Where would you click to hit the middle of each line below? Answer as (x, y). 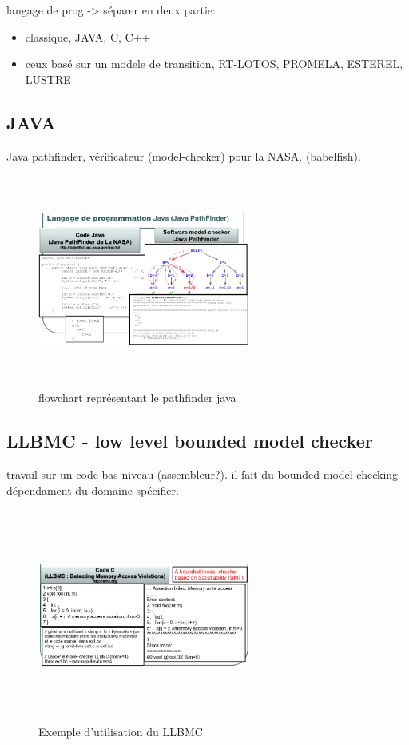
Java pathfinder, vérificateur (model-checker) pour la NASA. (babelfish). (184, 155)
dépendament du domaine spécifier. (93, 490)
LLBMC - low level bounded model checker (190, 441)
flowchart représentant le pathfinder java (137, 398)
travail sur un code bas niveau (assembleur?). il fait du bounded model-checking (203, 474)
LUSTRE (48, 79)
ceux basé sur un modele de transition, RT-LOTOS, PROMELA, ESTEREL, (214, 64)
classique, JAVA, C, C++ (88, 36)
